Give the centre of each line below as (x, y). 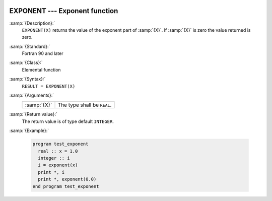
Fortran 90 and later (43, 53)
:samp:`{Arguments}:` (32, 95)
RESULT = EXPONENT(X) (49, 86)
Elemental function (41, 70)
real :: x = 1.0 (58, 151)
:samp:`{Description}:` (32, 23)
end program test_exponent (66, 186)
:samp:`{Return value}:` (33, 114)
